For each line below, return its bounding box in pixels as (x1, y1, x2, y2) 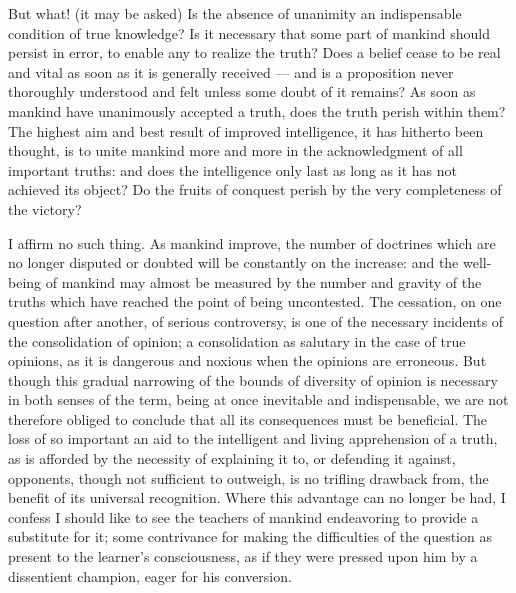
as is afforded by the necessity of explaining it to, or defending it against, (8, 448, 456, 469)
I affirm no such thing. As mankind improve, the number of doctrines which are (8, 232, 496, 253)
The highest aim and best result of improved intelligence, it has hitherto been (8, 120, 484, 141)
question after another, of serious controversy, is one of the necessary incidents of (8, 310, 504, 331)
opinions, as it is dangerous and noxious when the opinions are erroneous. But (8, 350, 487, 371)
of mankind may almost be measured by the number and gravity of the (45, 271, 482, 292)
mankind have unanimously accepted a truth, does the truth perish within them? (8, 100, 506, 121)
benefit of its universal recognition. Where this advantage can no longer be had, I (8, 487, 506, 508)
